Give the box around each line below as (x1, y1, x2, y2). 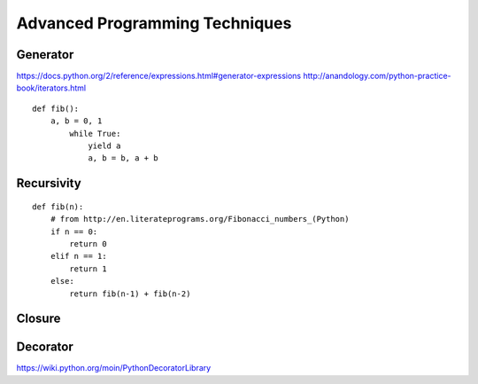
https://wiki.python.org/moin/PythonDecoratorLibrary (16, 363, 212, 373)
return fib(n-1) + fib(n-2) (69, 288, 191, 299)
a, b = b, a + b (88, 153, 158, 163)
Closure (16, 311, 61, 326)
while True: (69, 129, 121, 138)
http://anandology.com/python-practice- (302, 71, 451, 82)
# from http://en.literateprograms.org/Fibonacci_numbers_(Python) (50, 214, 350, 224)
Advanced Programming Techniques (16, 13, 292, 33)
